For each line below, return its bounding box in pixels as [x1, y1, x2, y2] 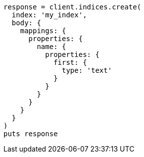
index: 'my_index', [11, 11, 87, 19]
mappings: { [20, 27, 66, 35]
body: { [11, 19, 41, 27]
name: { [37, 43, 66, 51]
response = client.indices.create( [3, 3, 142, 11]
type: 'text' [62, 66, 112, 74]
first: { [53, 58, 87, 66]
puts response [3, 130, 58, 138]
